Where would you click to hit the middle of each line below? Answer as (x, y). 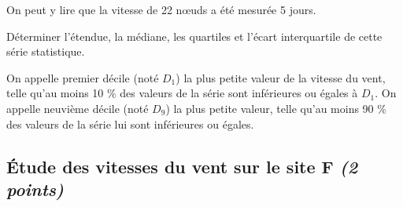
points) (35, 189)
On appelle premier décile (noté (83, 77)
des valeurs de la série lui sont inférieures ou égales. (130, 123)
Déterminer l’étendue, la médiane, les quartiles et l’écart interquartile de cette (194, 36)
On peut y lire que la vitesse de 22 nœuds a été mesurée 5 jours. (161, 9)
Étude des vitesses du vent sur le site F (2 (182, 166)
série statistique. (46, 51)
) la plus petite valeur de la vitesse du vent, (281, 77)
